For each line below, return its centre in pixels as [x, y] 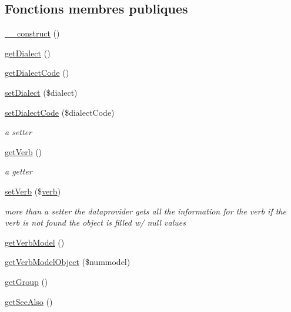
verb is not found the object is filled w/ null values [95, 222]
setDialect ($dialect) [41, 92]
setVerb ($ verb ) [33, 191]
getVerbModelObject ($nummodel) [68, 262]
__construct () [32, 33]
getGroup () [26, 281]
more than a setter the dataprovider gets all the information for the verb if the [145, 211]
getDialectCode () [37, 73]
